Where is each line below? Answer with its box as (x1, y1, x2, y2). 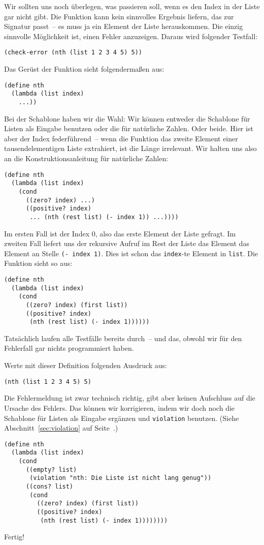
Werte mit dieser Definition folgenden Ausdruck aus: (4, 360, 168, 371)
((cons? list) (25, 483, 74, 491)
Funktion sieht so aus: (4, 258, 73, 268)
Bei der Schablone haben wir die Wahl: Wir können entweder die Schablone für (4, 113, 250, 124)
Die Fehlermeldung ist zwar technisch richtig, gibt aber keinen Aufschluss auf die (4, 392, 255, 403)
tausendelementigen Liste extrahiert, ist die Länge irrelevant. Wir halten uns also (4, 143, 257, 154)
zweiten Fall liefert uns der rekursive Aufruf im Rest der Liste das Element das (4, 238, 249, 249)
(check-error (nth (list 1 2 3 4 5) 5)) (4, 49, 143, 56)
